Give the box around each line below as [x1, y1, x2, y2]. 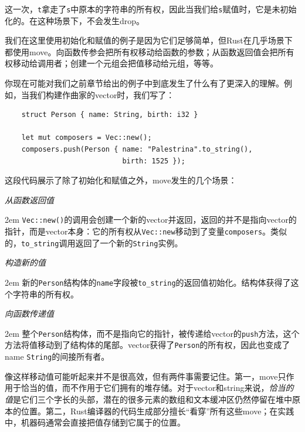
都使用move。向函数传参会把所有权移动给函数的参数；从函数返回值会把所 [5, 45, 286, 58]
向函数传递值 [5, 307, 54, 320]
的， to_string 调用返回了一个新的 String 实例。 [5, 236, 183, 249]
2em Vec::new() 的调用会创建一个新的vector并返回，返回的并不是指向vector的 [5, 213, 297, 226]
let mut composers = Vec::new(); [21, 133, 152, 142]
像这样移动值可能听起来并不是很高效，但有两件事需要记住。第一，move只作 [5, 370, 294, 382]
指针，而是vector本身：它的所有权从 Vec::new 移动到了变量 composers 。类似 [5, 225, 287, 237]
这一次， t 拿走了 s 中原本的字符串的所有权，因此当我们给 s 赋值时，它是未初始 [5, 3, 297, 15]
